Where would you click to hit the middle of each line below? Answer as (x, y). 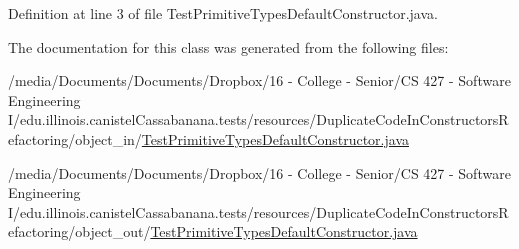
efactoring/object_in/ (75, 138)
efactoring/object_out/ (79, 231)
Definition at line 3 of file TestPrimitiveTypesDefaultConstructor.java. (223, 13)
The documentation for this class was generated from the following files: (228, 46)
